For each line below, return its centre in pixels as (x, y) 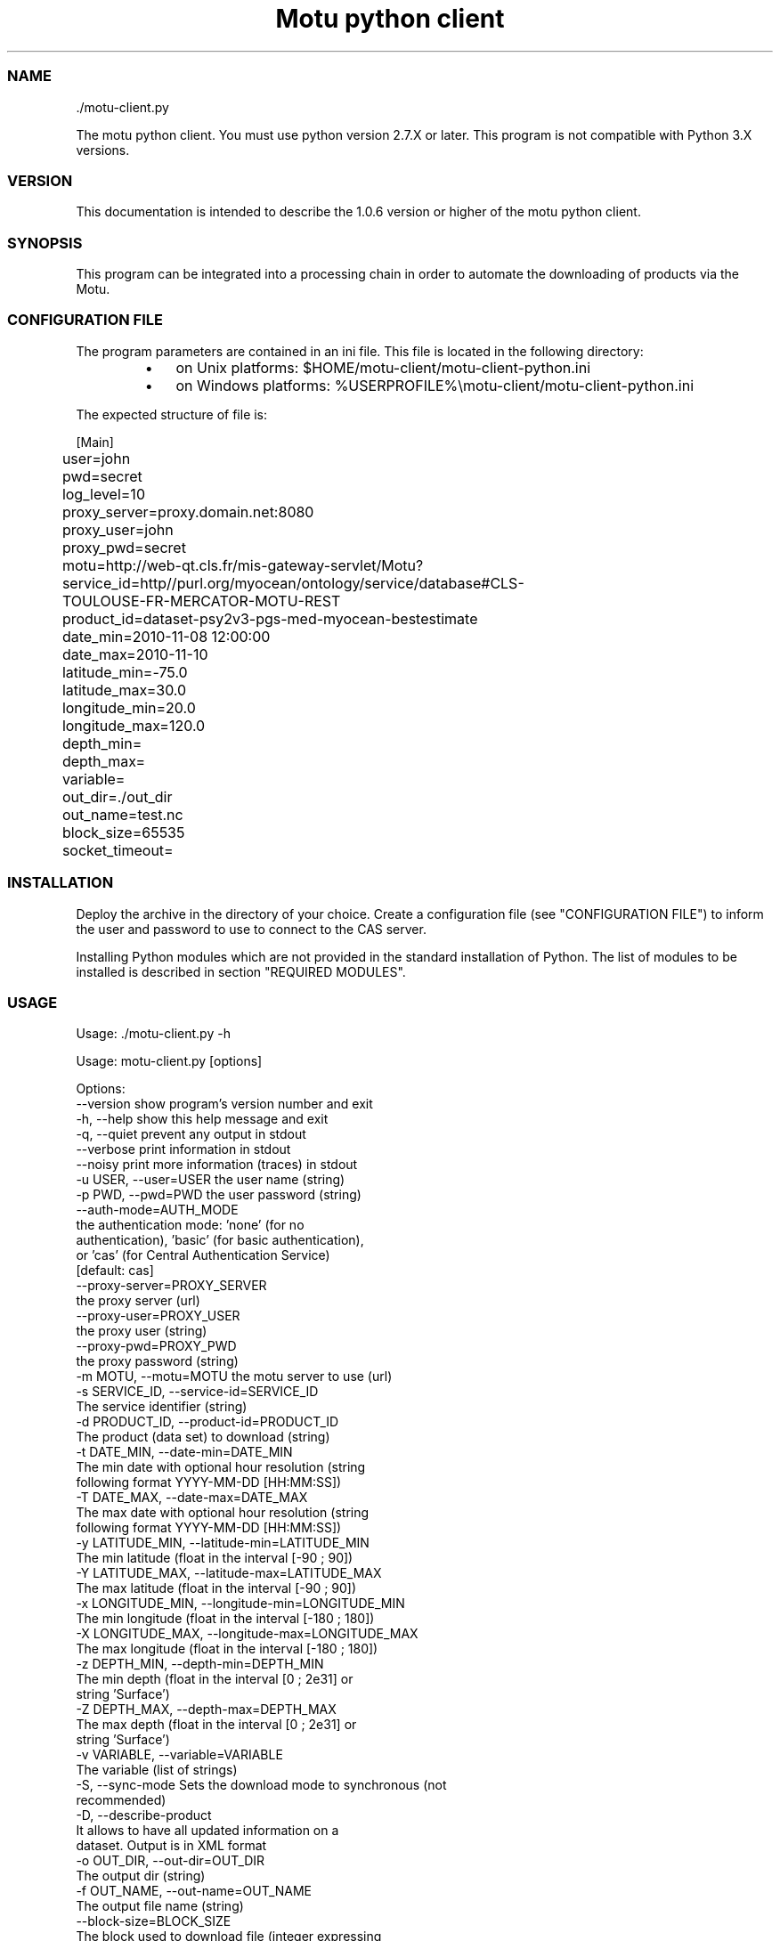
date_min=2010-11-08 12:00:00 (166, 636)
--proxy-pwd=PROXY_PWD (156, 1346)
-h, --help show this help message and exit (202, 1119)
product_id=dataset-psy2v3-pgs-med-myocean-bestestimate (270, 618)
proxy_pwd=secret (124, 547)
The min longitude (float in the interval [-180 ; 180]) (225, 1619)
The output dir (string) (141, 1876)
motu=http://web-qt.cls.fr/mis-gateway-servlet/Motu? (243, 565)
